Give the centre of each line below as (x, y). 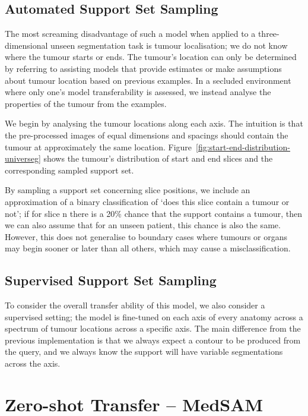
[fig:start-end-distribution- (243, 146)
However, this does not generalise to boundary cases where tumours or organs (146, 236)
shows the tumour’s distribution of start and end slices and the (158, 158)
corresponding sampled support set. (69, 170)
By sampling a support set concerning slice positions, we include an (128, 190)
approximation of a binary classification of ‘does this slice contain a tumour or (147, 201)
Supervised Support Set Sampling (111, 280)
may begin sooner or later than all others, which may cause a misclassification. (148, 248)
